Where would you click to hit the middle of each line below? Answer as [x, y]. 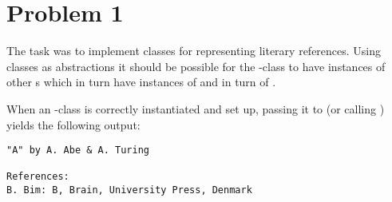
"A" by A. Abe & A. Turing [78, 151]
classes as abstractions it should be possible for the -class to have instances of [196, 66]
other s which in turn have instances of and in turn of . [141, 82]
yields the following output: [73, 124]
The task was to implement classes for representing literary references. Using [194, 51]
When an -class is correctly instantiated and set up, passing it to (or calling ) [196, 108]
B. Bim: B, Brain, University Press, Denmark [129, 190]
